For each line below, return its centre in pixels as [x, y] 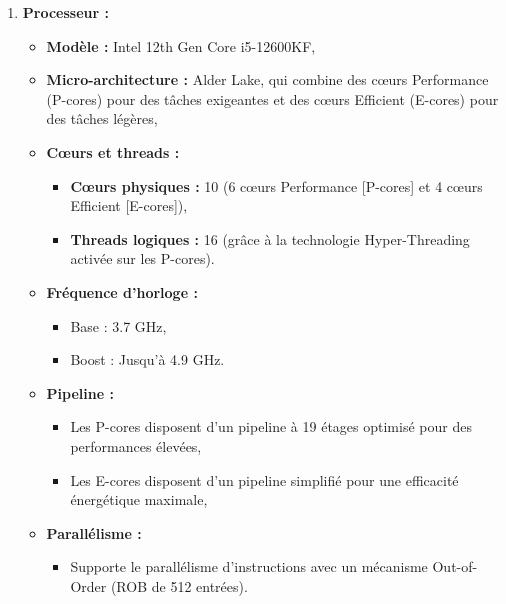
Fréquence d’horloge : [122, 291]
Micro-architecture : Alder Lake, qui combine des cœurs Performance [267, 79]
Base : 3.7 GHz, [118, 325]
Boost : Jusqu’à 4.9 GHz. [147, 359]
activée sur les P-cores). [142, 258]
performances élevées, [136, 445]
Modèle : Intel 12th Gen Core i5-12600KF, [181, 45]
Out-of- [455, 566]
